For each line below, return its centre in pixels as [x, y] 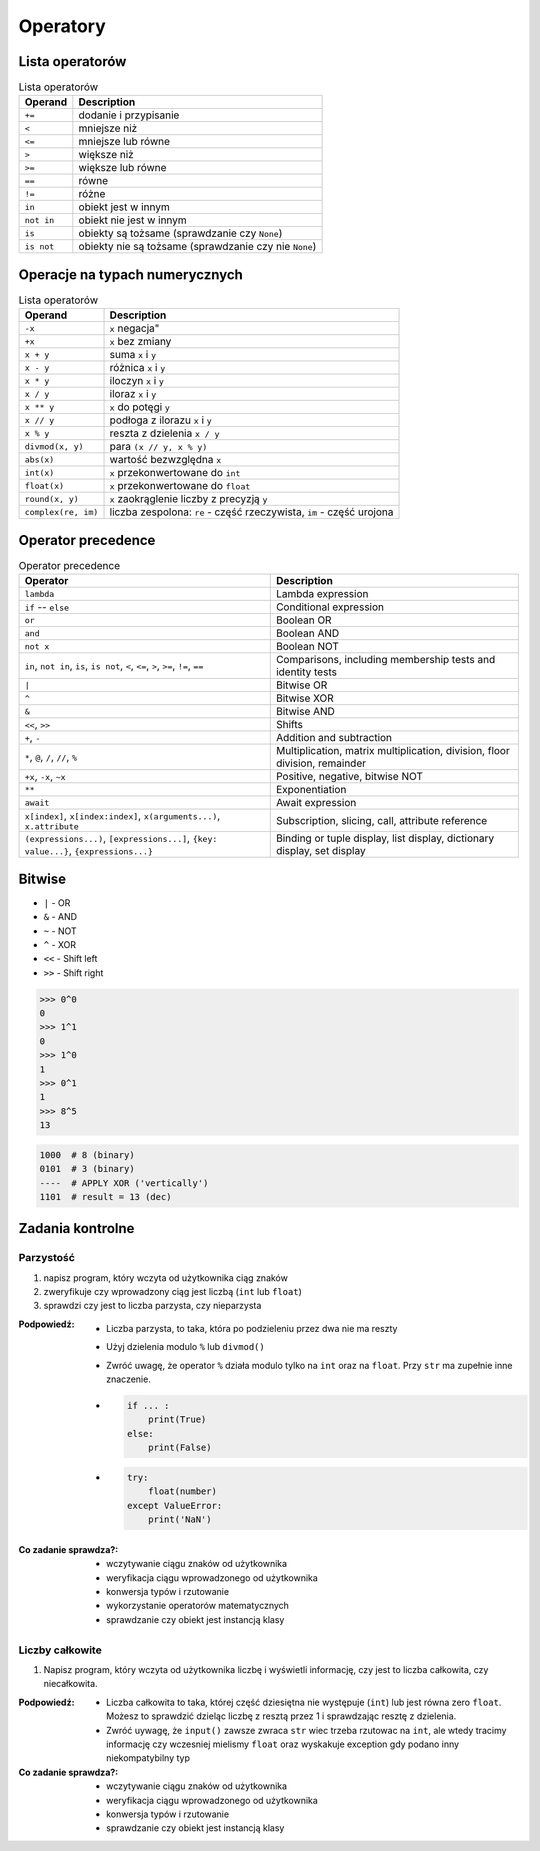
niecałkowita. [71, 1684]
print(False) [180, 1448]
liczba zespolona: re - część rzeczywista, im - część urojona [251, 512]
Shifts [289, 725]
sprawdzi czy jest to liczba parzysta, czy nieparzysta [152, 1306]
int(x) [39, 472]
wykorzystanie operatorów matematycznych [198, 1606]
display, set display [320, 851]
